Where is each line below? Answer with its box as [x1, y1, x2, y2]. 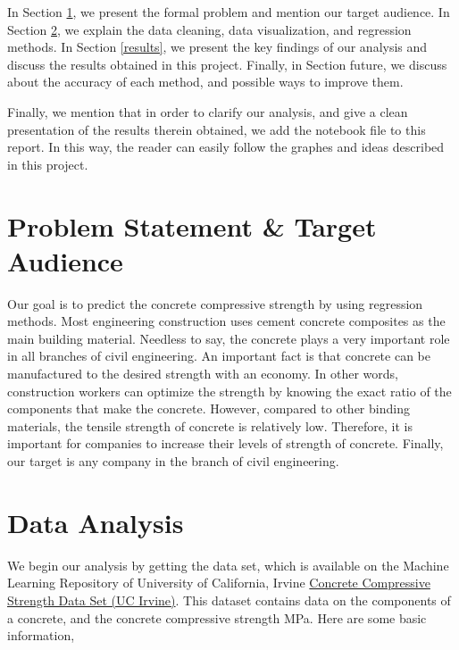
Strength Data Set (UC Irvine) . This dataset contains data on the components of [7, 590, 451, 609]
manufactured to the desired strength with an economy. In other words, [7, 364, 398, 383]
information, [7, 626, 75, 645]
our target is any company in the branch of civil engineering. [7, 452, 339, 470]
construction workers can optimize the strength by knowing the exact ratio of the [7, 381, 452, 400]
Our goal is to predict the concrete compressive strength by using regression [7, 294, 423, 312]
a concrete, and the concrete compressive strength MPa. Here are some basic [7, 608, 427, 627]
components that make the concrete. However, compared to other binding [7, 399, 410, 418]
